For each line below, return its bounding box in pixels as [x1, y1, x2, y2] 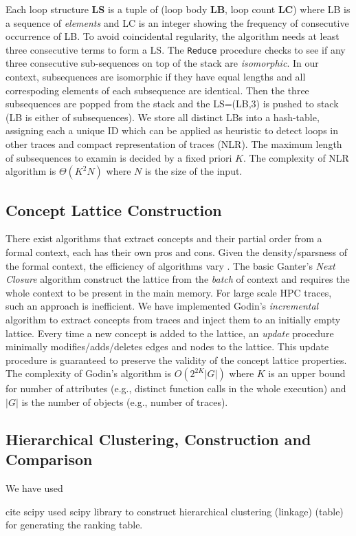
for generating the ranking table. [5, 517, 143, 532]
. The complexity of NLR [243, 150, 349, 164]
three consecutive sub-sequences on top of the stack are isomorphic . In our [5, 56, 319, 70]
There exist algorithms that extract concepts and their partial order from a [5, 231, 322, 246]
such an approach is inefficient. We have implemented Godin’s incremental [5, 299, 319, 313]
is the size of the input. [144, 164, 243, 178]
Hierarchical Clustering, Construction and [5, 428, 311, 449]
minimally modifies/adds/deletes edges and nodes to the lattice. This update [5, 339, 329, 354]
